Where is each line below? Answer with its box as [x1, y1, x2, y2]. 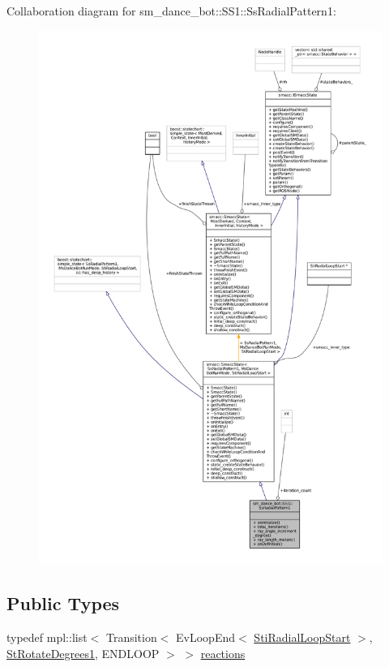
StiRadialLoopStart [254, 629, 351, 646]
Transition [105, 629, 157, 646]
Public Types [6, 591, 120, 616]
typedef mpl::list [6, 629, 88, 646]
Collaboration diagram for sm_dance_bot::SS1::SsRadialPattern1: [6, 2, 336, 19]
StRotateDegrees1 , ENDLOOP [6, 644, 160, 661]
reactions [200, 644, 246, 661]
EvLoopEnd [176, 629, 236, 646]
